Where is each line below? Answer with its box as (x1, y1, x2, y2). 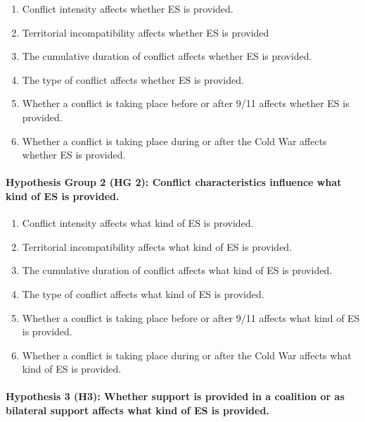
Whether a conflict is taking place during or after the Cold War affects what (22, 347, 352, 362)
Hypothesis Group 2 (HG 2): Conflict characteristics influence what (6, 175, 342, 190)
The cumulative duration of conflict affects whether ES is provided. (22, 49, 312, 63)
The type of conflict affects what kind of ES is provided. (22, 286, 264, 301)
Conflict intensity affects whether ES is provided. (22, 1, 233, 15)
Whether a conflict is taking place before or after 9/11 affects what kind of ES (22, 310, 360, 325)
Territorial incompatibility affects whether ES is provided (22, 25, 269, 39)
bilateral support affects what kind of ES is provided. (6, 403, 269, 418)
